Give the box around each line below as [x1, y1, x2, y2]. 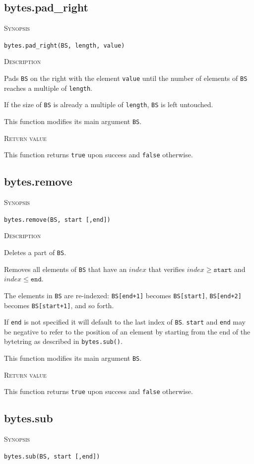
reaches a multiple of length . [4, 82, 93, 93]
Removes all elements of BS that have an [4, 264, 127, 274]
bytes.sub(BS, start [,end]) [4, 453, 100, 460]
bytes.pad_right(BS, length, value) [4, 42, 125, 49]
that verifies [148, 264, 185, 274]
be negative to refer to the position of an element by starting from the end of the [4, 326, 251, 336]
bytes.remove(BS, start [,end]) [4, 216, 111, 223]
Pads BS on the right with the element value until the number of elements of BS [4, 73, 248, 83]
